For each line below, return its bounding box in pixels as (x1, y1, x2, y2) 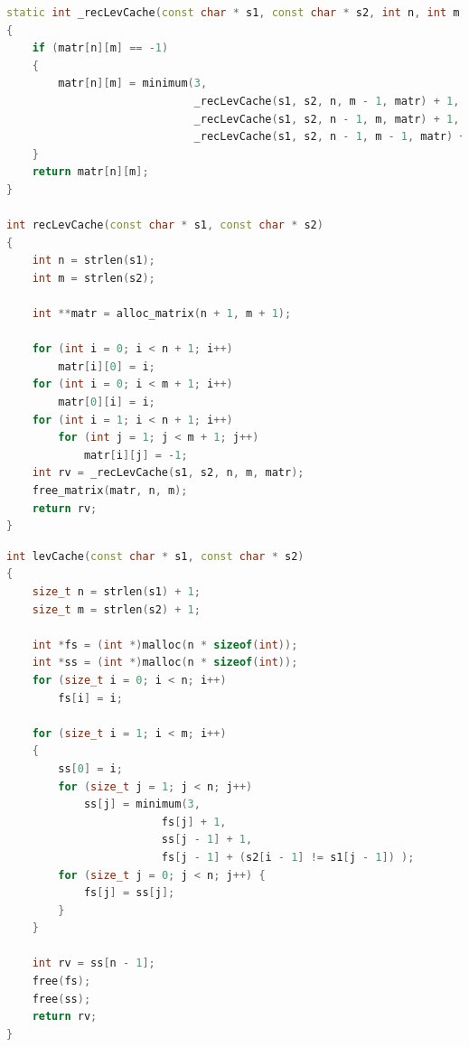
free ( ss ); (32, 992, 91, 1005)
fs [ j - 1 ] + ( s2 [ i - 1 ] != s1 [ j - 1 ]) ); (161, 850, 415, 864)
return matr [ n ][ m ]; (32, 165, 149, 179)
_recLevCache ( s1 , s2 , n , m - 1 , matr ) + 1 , (193, 94, 460, 108)
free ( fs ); (32, 975, 91, 988)
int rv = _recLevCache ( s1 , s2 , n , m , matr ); (32, 466, 305, 480)
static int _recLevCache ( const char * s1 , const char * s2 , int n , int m (6, 6, 460, 19)
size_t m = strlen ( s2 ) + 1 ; (32, 603, 201, 616)
